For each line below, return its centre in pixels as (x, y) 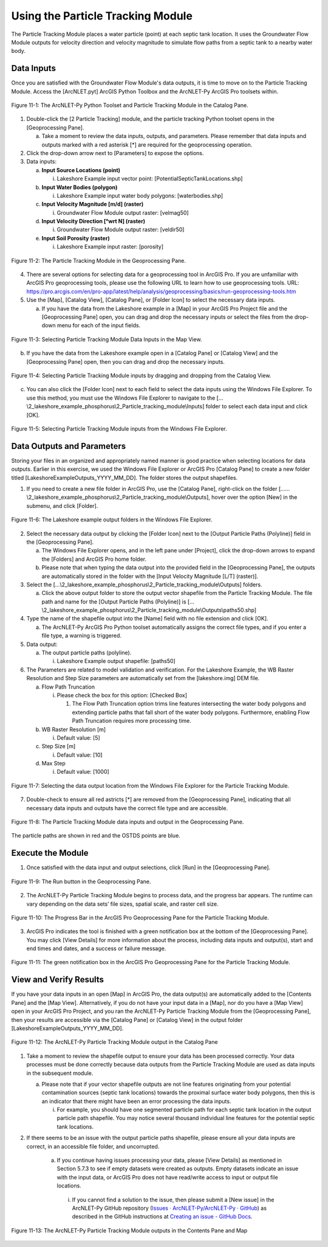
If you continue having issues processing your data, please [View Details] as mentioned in (169, 1160)
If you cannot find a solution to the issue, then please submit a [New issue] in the (173, 1200)
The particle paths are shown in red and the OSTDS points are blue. (96, 836)
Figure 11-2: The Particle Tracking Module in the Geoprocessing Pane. (99, 260)
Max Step (54, 763)
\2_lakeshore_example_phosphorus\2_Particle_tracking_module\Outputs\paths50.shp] (149, 610)
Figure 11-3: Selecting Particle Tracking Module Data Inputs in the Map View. (107, 339)
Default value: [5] (78, 738)
